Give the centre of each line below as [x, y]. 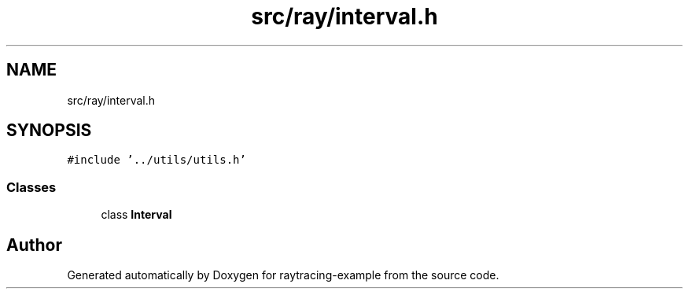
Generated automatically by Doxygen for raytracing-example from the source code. [283, 275]
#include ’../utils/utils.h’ [157, 160]
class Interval [136, 215]
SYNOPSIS [49, 131]
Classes [31, 187]
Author [34, 245]
